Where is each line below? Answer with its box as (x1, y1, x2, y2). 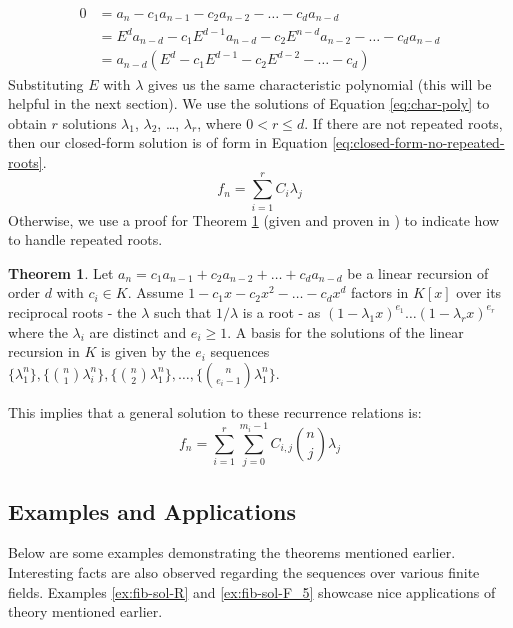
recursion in (8, 341, 80, 362)
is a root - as (242, 301, 321, 322)
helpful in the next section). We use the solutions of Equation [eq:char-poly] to (8, 93, 490, 114)
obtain (8, 112, 47, 133)
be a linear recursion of (347, 262, 489, 283)
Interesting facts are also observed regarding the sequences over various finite (8, 561, 480, 582)
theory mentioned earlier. (8, 601, 163, 622)
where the (8, 321, 68, 342)
